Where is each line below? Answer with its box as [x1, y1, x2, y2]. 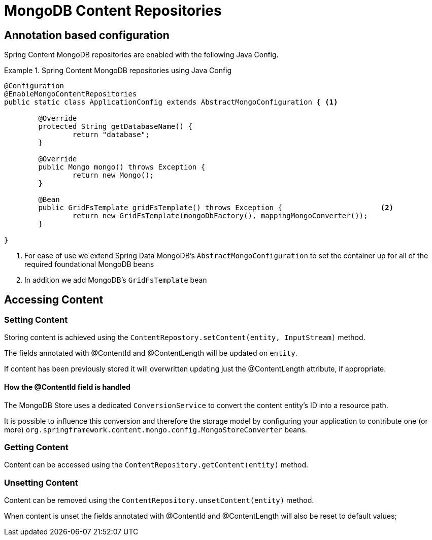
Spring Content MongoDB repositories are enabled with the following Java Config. [4, 50, 279, 59]
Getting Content [4, 442, 69, 452]
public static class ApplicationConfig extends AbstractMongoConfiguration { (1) [4, 98, 338, 107]
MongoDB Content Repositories [4, 2, 222, 19]
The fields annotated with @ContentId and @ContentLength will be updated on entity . [4, 349, 297, 358]
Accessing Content [4, 293, 104, 306]
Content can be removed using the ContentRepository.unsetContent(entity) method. [4, 496, 314, 505]
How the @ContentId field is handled [4, 383, 130, 391]
